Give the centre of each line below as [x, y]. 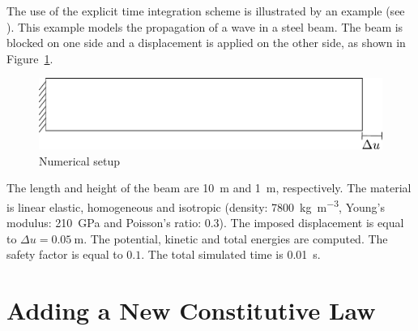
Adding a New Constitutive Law [191, 310]
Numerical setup [80, 160]
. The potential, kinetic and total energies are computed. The [236, 238]
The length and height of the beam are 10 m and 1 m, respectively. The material [209, 188]
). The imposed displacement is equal [311, 223]
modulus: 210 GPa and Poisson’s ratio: [104, 223]
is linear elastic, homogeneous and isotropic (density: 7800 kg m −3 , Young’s [196, 205]
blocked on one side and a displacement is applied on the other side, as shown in [206, 43]
